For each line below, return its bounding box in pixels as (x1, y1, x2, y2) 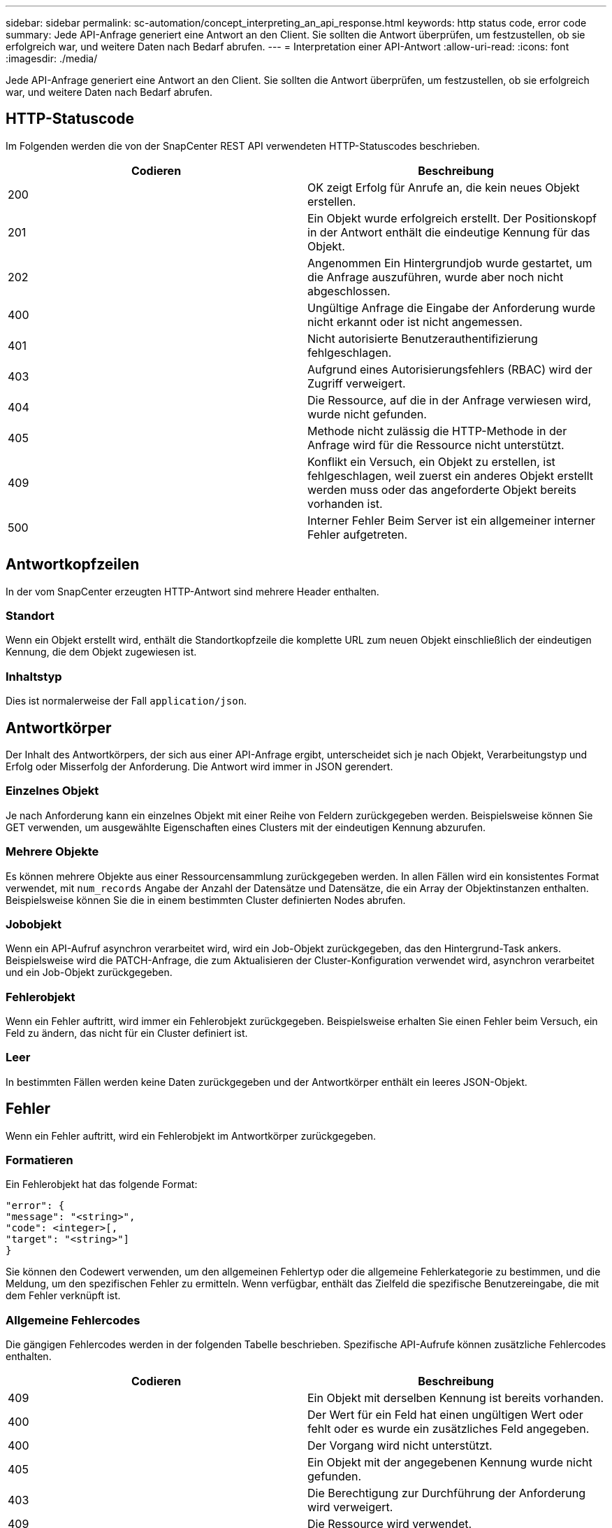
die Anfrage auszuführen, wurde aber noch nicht (307, 269, 564, 284)
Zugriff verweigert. (307, 376, 406, 390)
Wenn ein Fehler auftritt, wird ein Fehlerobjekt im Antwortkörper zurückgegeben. (6, 1129, 377, 1142)
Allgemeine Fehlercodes (6, 1313, 140, 1327)
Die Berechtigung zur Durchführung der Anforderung (307, 1486, 585, 1501)
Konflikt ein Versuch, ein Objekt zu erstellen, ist (307, 454, 555, 469)
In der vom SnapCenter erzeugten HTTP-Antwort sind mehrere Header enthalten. (6, 585, 379, 597)
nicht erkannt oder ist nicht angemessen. (307, 314, 523, 329)
